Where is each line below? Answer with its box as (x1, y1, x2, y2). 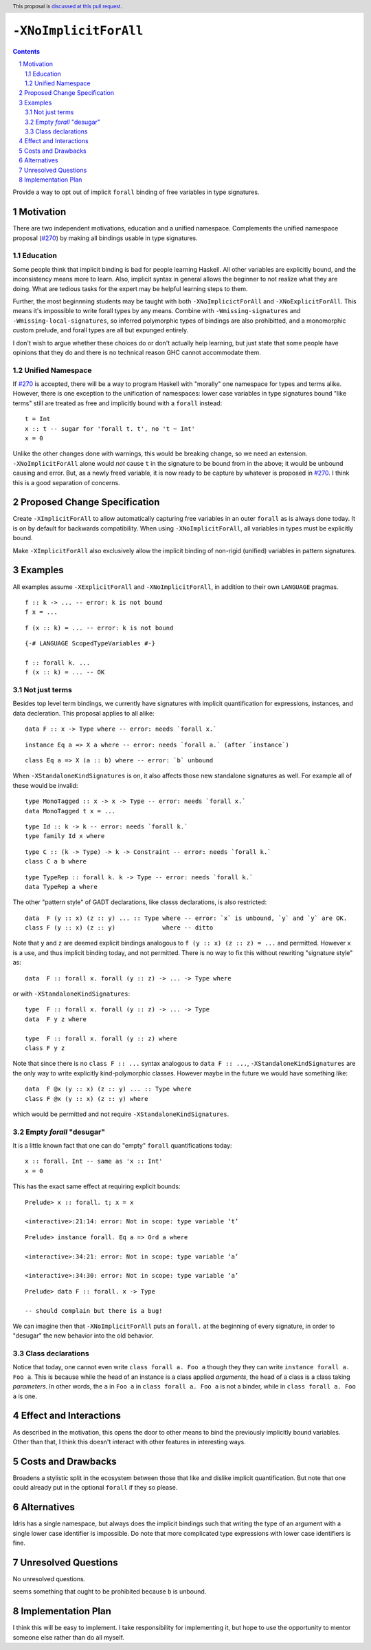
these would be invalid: (12, 781, 78, 789)
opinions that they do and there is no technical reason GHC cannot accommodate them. (12, 348, 261, 356)
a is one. (12, 1392, 37, 1400)
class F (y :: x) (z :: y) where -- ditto (25, 924, 214, 932)
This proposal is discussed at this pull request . (12, 3, 123, 10)
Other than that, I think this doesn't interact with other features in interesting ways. (12, 1437, 247, 1446)
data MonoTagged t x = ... (25, 807, 116, 815)
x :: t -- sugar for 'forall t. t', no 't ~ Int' (25, 425, 196, 433)
